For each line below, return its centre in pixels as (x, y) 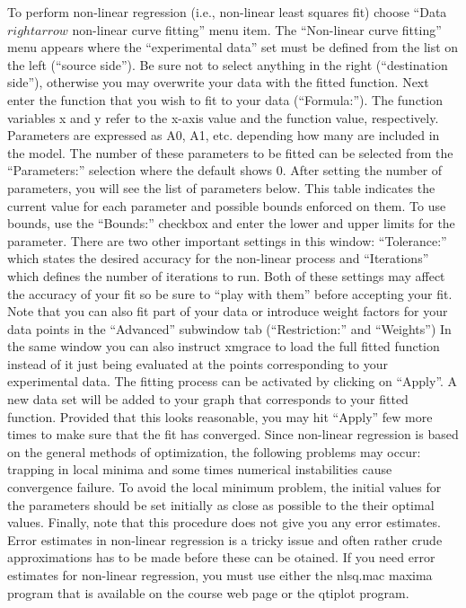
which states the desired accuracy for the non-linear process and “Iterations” (218, 258)
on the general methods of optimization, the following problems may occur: (214, 451)
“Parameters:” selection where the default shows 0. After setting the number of (225, 170)
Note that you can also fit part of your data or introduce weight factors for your (228, 311)
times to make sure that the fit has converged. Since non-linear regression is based (233, 434)
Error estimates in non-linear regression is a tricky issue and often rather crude (225, 539)
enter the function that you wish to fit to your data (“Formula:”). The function (225, 99)
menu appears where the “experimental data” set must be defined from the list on (233, 47)
